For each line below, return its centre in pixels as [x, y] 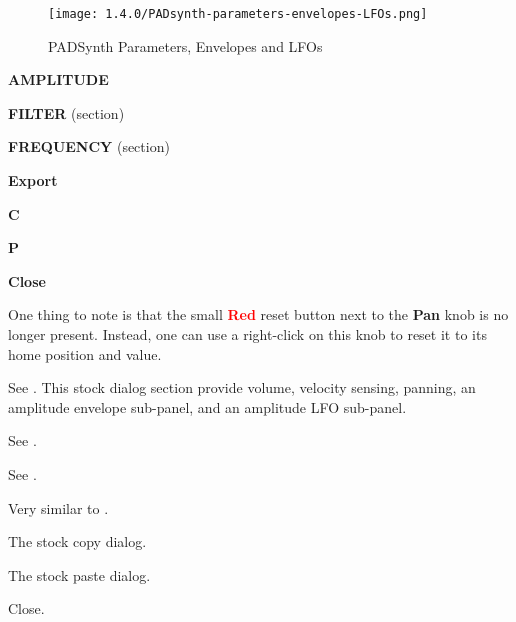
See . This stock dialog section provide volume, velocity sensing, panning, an [242, 387]
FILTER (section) [66, 112]
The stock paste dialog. [79, 574]
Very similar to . [58, 507]
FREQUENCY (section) [89, 146]
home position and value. [85, 353]
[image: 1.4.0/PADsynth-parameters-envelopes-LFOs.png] [238, 14]
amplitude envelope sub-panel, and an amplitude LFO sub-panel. [207, 406]
